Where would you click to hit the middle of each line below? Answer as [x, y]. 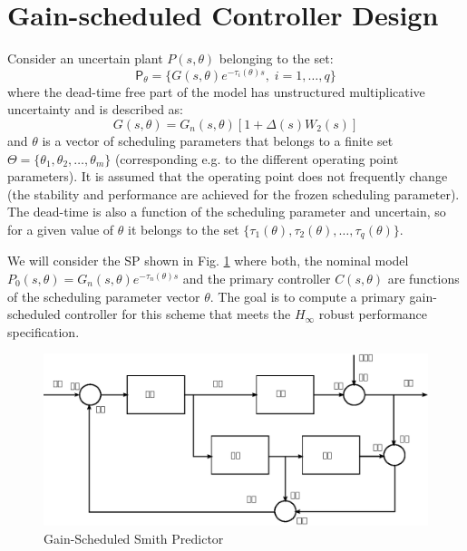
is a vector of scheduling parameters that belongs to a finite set [218, 140]
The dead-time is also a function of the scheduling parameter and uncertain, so [227, 212]
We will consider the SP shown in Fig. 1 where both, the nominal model [208, 261]
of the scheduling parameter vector [104, 296]
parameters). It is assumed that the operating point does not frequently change [228, 176]
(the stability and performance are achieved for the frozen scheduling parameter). [233, 193]
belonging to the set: [276, 58]
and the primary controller [257, 278]
